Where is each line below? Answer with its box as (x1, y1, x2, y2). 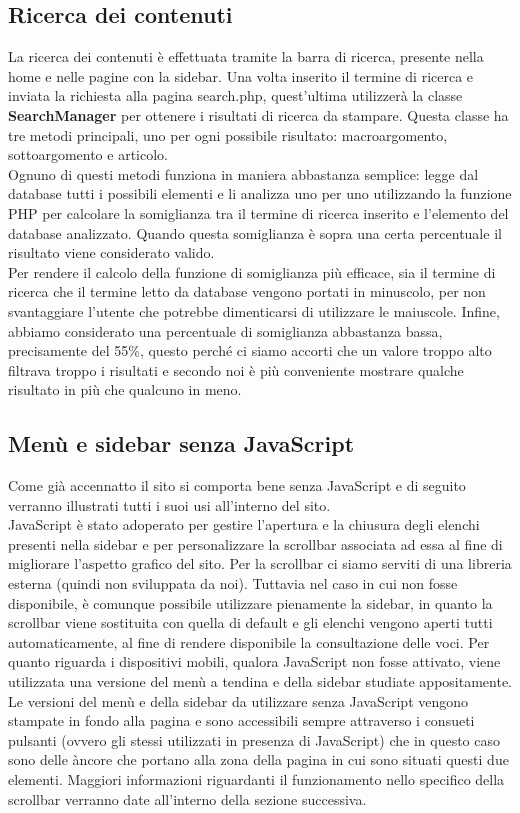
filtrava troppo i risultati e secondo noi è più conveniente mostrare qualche (8, 359, 464, 380)
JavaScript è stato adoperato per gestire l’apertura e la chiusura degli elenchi (8, 514, 480, 535)
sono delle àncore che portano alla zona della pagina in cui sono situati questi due (8, 749, 509, 770)
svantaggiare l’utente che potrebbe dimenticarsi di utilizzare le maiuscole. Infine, (8, 300, 500, 321)
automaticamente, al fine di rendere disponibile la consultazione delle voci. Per (8, 631, 490, 652)
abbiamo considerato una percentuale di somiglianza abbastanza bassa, (8, 320, 443, 341)
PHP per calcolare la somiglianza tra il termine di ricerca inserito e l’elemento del (8, 202, 509, 223)
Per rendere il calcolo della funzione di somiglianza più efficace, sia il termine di (8, 261, 496, 282)
